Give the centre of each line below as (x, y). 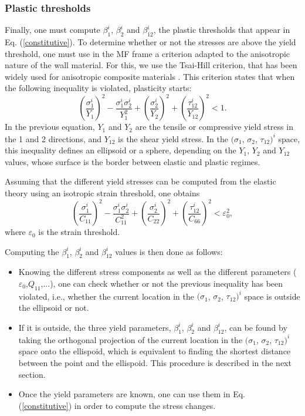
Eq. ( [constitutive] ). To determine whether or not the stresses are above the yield (150, 42)
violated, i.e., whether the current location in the (106, 296)
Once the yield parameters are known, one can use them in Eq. (132, 394)
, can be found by (256, 327)
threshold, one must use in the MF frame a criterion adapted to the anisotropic (148, 53)
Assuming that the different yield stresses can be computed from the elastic (140, 181)
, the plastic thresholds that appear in (222, 30)
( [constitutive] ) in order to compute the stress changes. (117, 405)
